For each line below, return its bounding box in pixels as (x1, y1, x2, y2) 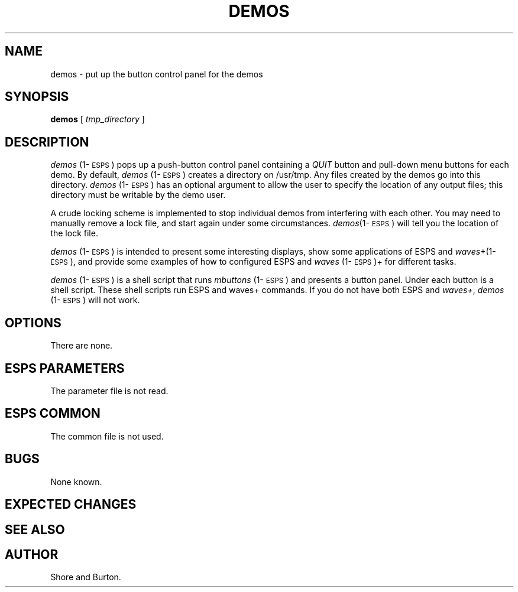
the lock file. (50, 228, 98, 239)
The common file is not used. (50, 431, 164, 441)
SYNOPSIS (5, 89, 69, 105)
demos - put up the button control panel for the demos (50, 69, 263, 79)
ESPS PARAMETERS (5, 360, 125, 376)
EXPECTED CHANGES (5, 497, 137, 512)
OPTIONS (5, 315, 61, 330)
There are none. (50, 340, 113, 351)
